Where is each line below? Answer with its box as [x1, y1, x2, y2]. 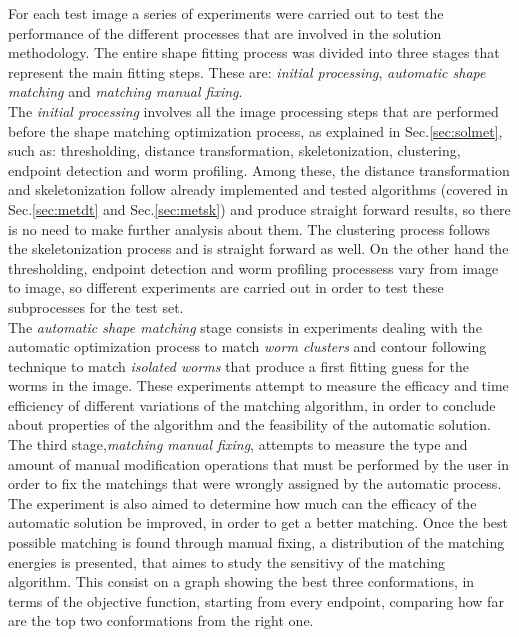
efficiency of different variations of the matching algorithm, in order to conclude [8, 394, 496, 415]
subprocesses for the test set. [8, 296, 184, 317]
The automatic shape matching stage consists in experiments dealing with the [8, 316, 482, 337]
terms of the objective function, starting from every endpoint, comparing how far [8, 590, 504, 611]
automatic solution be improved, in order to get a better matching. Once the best [8, 512, 509, 533]
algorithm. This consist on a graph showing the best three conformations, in [8, 571, 475, 592]
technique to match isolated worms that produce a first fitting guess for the [8, 355, 469, 376]
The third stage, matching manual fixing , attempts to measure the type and [8, 434, 468, 455]
